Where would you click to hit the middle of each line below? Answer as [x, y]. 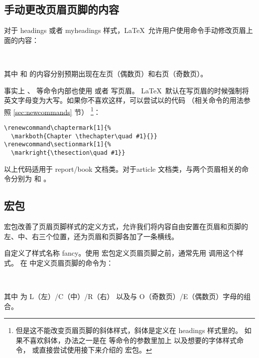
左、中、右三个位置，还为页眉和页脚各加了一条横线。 [91, 236]
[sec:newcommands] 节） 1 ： [57, 111]
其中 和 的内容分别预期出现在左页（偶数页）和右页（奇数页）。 [106, 73]
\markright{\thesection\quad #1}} [68, 153]
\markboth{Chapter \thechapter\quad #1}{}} [84, 136]
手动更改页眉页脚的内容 [62, 9]
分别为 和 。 [31, 179]
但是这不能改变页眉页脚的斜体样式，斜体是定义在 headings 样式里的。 [129, 330]
